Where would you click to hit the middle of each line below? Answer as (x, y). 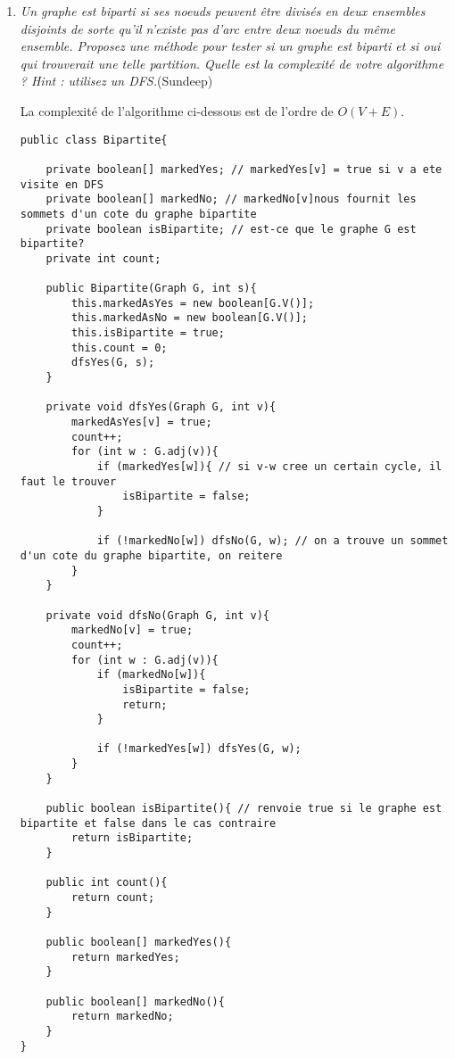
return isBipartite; (132, 838)
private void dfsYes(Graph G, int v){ (161, 407)
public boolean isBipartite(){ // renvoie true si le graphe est (244, 809)
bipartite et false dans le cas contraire (148, 823)
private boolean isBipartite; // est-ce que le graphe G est (231, 229)
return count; (113, 898)
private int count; (103, 258)
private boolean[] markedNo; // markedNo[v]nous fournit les (231, 199)
